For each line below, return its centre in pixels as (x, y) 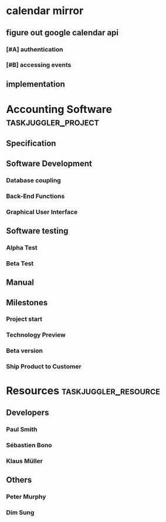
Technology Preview (36, 335)
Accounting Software (59, 109)
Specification (31, 143)
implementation (36, 84)
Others (19, 480)
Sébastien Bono (29, 445)
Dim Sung (20, 512)
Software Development (49, 163)
